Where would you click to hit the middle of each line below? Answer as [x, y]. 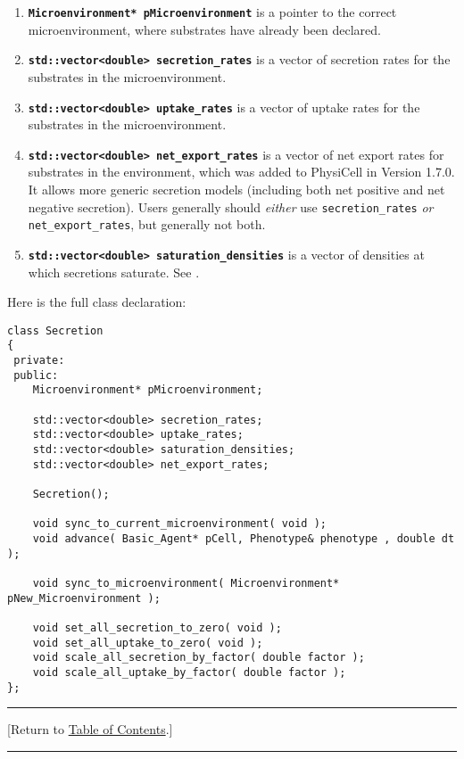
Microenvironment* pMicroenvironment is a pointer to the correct [212, 12]
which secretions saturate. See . [114, 272]
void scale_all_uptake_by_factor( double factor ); [189, 672]
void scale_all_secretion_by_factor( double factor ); [199, 658]
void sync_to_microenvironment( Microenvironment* [186, 583]
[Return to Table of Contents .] [90, 729]
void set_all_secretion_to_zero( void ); [157, 627]
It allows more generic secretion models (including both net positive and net [236, 189]
